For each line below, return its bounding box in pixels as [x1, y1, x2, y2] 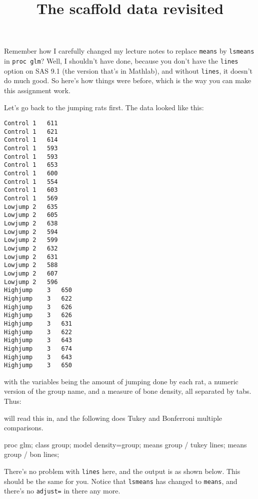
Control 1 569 [4, 195, 58, 202]
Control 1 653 [4, 161, 58, 169]
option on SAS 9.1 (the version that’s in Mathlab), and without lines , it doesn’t [4, 65, 252, 76]
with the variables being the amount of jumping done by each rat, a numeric [4, 376, 238, 386]
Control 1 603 [4, 186, 58, 194]
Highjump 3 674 [4, 345, 72, 352]
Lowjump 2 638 [4, 220, 58, 227]
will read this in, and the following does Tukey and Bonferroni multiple [4, 412, 222, 423]
